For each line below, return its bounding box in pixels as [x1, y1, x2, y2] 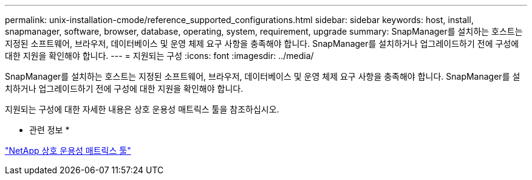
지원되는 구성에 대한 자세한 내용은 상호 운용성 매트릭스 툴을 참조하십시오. [5, 104, 279, 114]
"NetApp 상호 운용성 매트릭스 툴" [5, 145, 131, 156]
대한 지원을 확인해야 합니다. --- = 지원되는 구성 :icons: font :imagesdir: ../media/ [5, 50, 314, 61]
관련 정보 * [29, 125, 70, 135]
